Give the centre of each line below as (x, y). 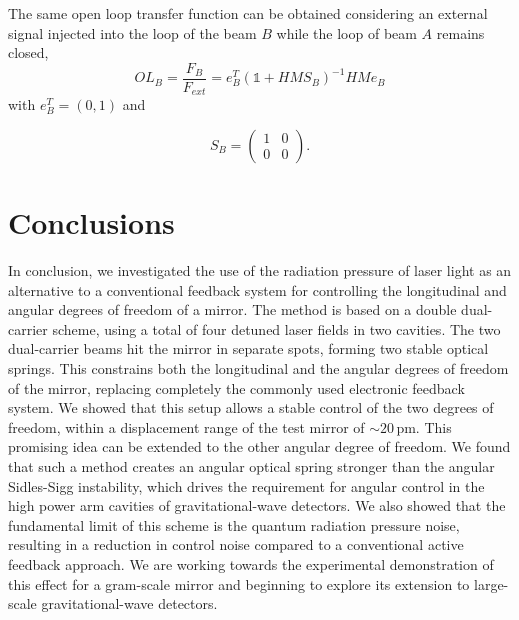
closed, (28, 52)
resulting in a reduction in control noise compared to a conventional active (236, 544)
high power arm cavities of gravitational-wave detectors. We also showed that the (257, 505)
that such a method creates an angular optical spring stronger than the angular (251, 465)
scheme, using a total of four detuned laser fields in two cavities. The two (276, 328)
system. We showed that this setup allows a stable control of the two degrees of (251, 407)
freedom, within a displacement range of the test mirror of (186, 426)
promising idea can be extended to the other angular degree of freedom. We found (259, 446)
